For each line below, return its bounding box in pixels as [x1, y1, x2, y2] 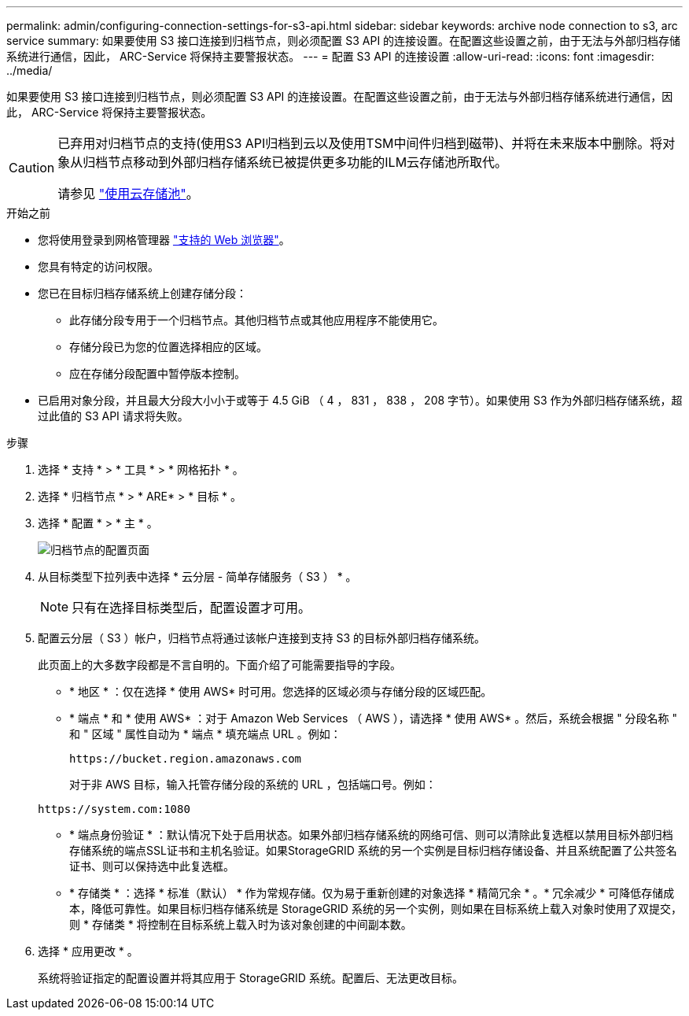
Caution [9, 160, 55, 175]
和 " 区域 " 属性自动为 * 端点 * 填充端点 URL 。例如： [69, 727, 341, 741]
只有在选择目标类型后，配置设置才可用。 [72, 600, 311, 615]
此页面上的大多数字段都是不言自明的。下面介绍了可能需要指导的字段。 [38, 658, 401, 671]
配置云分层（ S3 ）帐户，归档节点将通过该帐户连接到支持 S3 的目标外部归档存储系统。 [38, 631, 486, 645]
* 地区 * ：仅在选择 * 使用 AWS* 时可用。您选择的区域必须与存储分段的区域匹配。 [69, 685, 492, 698]
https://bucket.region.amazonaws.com [69, 752, 302, 765]
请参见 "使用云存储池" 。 [57, 186, 199, 201]
